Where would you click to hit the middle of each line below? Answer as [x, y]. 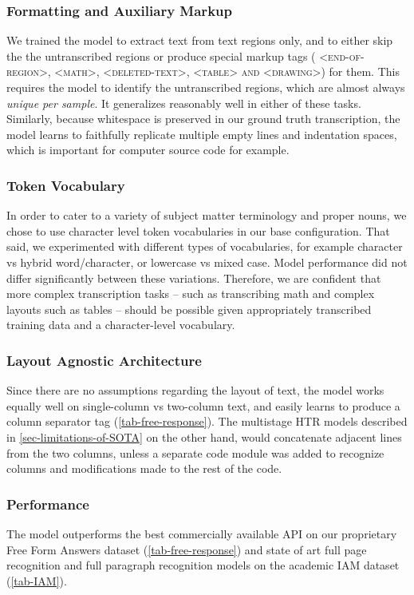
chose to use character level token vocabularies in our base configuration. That [198, 230]
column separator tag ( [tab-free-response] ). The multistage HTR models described [207, 421]
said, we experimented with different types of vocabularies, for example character [205, 246]
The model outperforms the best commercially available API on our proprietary [202, 533]
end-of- [346, 56]
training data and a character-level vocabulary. [121, 325]
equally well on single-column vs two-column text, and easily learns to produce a [203, 405]
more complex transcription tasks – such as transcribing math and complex [191, 294]
